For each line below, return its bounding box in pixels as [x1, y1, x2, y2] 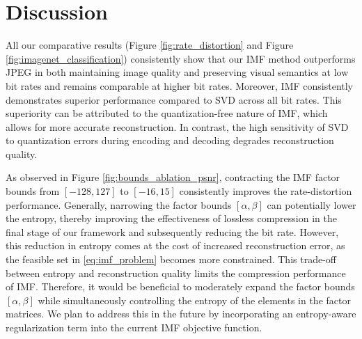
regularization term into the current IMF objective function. [6, 320, 262, 334]
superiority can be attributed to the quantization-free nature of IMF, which [6, 106, 328, 120]
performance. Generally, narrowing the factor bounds [6, 197, 232, 212]
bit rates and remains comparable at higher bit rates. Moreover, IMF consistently [6, 78, 354, 93]
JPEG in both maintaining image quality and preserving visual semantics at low [6, 65, 349, 79]
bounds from [6, 184, 60, 198]
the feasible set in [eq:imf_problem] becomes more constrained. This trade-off [6, 252, 336, 267]
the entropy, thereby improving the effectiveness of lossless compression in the [6, 211, 337, 226]
